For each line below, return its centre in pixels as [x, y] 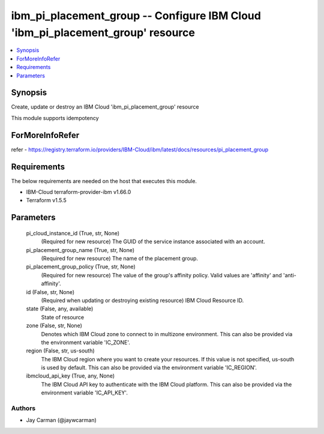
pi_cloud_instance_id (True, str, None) [73, 233]
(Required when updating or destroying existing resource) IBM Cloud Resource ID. [142, 300]
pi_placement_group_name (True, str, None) [80, 250]
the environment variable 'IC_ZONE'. [85, 342]
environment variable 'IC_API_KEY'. [85, 393]
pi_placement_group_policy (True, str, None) [81, 267]
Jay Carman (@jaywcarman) [61, 420]
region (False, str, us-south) [61, 351]
